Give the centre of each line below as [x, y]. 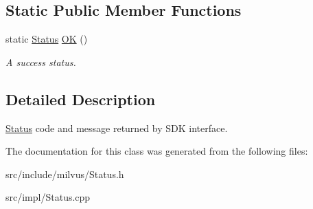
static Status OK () [47, 39]
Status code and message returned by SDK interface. [117, 128]
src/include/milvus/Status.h [65, 174]
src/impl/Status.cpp [48, 197]
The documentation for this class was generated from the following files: [157, 151]
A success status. [41, 62]
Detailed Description [81, 99]
